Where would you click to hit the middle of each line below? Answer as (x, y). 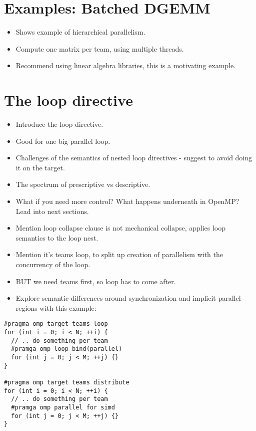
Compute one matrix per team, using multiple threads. (100, 48)
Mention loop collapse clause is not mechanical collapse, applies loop (120, 228)
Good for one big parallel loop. (63, 141)
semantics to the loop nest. (57, 237)
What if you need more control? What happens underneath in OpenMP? (127, 201)
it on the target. (40, 167)
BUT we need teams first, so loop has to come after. (96, 281)
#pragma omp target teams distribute (67, 382)
